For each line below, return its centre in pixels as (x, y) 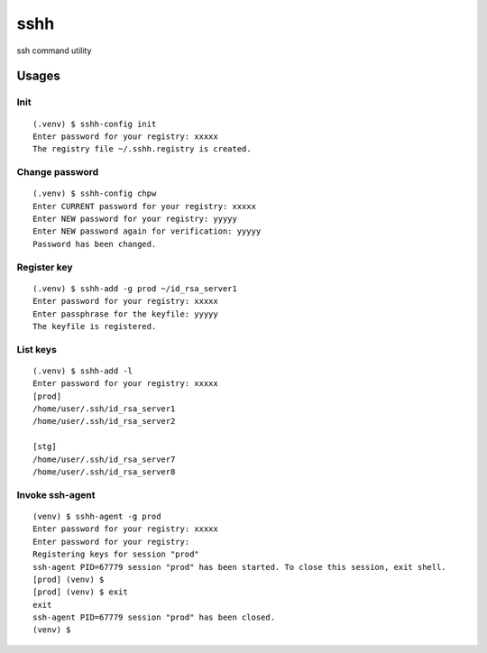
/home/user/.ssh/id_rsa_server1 (104, 409)
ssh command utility (54, 51)
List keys (37, 349)
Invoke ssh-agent (56, 494)
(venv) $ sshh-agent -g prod (97, 516)
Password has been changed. (95, 244)
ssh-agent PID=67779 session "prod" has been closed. (154, 617)
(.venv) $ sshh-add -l (83, 371)
